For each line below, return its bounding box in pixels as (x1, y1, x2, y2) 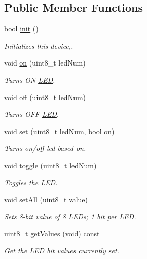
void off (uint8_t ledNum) (4, 91, 86, 102)
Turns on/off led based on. (4, 143, 86, 153)
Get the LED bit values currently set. (4, 245, 119, 255)
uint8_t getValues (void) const (4, 228, 100, 239)
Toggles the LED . (4, 177, 58, 187)
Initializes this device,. (4, 40, 73, 51)
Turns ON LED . (4, 74, 55, 85)
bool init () (4, 23, 39, 34)
